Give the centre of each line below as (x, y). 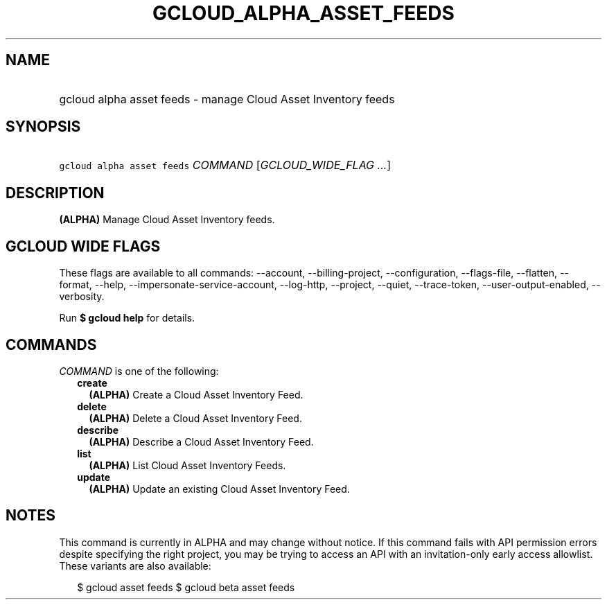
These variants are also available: (135, 565)
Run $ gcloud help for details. (127, 318)
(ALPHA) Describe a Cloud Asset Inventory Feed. (201, 441)
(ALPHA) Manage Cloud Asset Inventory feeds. (167, 220)
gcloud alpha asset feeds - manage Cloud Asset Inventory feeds (227, 99)
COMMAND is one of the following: (139, 371)
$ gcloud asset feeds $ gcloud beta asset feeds (186, 587)
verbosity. (82, 297)
